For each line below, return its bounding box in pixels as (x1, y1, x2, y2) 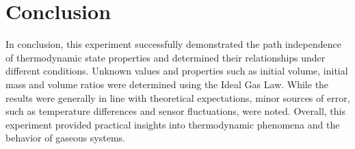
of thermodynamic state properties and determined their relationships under (5, 50, 326, 64)
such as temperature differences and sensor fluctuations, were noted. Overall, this (5, 104, 345, 118)
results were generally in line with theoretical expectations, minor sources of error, (5, 90, 350, 105)
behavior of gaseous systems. (5, 131, 126, 145)
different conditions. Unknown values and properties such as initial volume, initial (5, 64, 348, 78)
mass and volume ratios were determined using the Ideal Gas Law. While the (5, 77, 329, 91)
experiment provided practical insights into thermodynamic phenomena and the (5, 117, 340, 131)
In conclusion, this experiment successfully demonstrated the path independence (5, 37, 341, 51)
